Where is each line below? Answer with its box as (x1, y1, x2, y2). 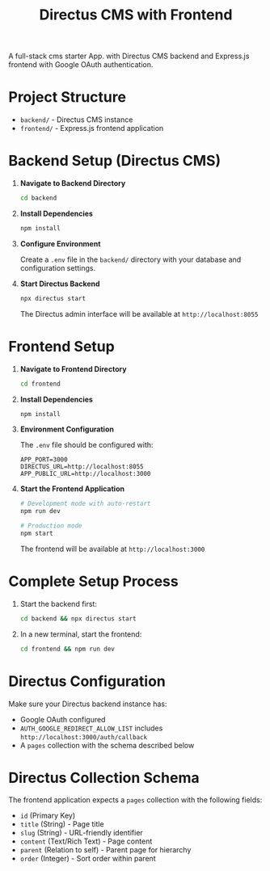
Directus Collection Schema (8, 768, 200, 787)
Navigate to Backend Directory (19, 179, 126, 188)
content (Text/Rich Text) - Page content (19, 836, 153, 846)
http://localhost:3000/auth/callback (19, 733, 148, 741)
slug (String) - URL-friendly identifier (19, 828, 143, 838)
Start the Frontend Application (19, 484, 125, 494)
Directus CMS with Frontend (39, 6, 233, 24)
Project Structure (8, 88, 127, 107)
